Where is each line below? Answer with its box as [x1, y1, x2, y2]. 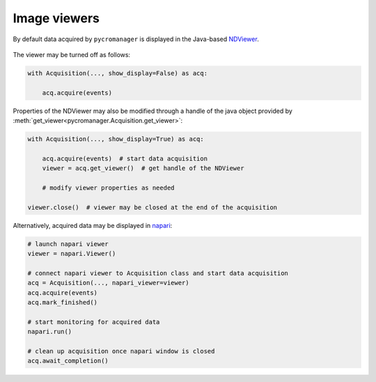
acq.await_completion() [27, 357, 109, 365]
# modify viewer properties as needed [42, 184, 175, 192]
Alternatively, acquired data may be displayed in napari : [13, 221, 173, 229]
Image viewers [13, 10, 100, 26]
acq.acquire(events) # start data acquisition [42, 154, 208, 162]
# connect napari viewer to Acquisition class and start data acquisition [27, 269, 289, 277]
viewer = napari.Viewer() [27, 250, 116, 258]
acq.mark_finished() [27, 298, 97, 307]
